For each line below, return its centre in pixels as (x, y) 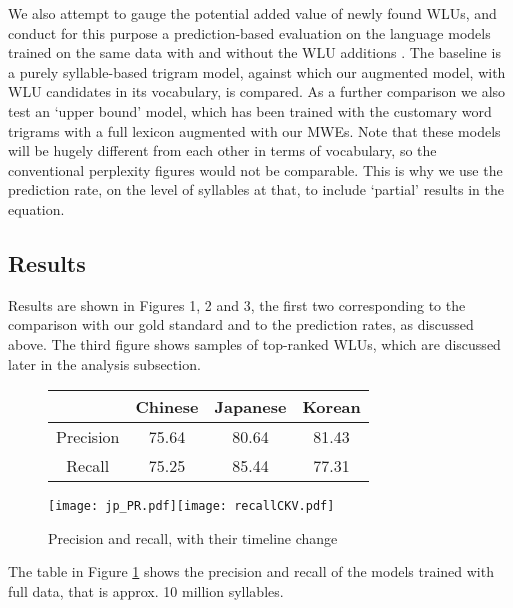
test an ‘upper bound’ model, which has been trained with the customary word (250, 110)
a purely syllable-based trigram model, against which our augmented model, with (257, 71)
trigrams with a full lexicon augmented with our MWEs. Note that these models (254, 130)
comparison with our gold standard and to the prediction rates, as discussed (241, 324)
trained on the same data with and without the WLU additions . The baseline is (254, 52)
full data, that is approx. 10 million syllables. (146, 590)
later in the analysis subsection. (104, 363)
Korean (331, 407)
